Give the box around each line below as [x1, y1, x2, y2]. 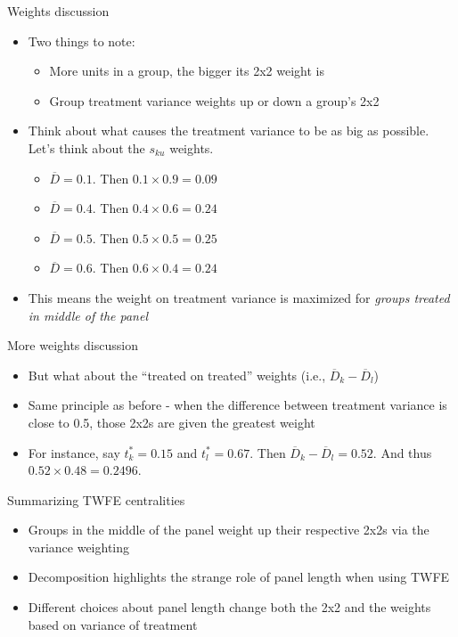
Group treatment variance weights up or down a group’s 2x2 [49, 91, 380, 110]
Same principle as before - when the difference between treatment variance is [28, 396, 447, 414]
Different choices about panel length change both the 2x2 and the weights [28, 598, 431, 617]
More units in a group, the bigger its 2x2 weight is [49, 61, 324, 80]
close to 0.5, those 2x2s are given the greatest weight [28, 412, 315, 431]
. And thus [372, 443, 432, 461]
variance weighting [28, 537, 130, 556]
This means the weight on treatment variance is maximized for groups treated [28, 288, 450, 306]
